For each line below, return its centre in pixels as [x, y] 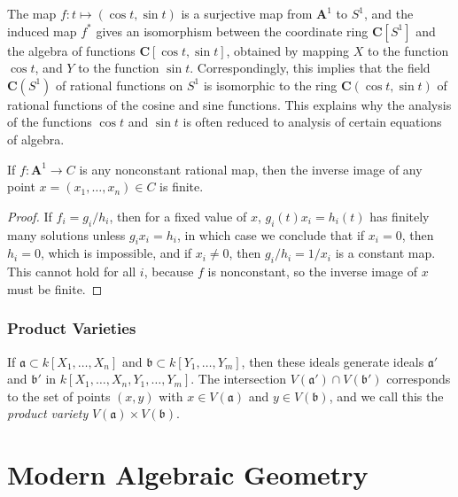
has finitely [400, 216]
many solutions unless [66, 234]
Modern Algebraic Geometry [188, 474]
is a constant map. [385, 253]
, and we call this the [386, 396]
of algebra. [36, 139]
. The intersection [239, 379]
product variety [48, 413]
